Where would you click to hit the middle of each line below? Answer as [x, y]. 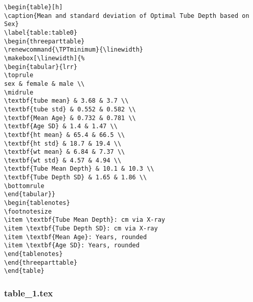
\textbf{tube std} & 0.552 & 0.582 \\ [70, 109]
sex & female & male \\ [44, 84]
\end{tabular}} [30, 194]
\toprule [19, 75]
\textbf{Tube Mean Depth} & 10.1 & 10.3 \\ [79, 169]
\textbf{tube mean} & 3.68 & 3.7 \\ [66, 101]
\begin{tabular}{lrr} [41, 67]
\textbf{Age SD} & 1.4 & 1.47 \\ [61, 126]
